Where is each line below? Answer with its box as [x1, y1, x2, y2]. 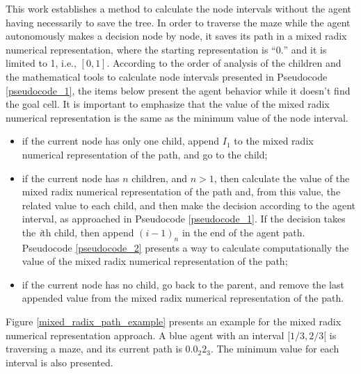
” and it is [283, 42, 327, 56]
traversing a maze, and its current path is [6, 341, 182, 356]
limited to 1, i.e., [6, 56, 77, 70]
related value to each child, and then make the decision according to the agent [22, 197, 356, 212]
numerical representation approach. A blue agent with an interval [6, 327, 284, 342]
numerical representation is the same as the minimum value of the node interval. [6, 110, 348, 124]
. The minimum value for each [210, 341, 339, 356]
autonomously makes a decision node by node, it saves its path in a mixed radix [6, 29, 347, 43]
